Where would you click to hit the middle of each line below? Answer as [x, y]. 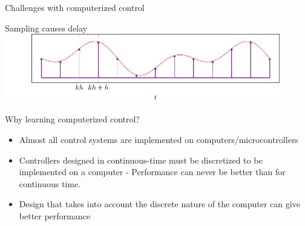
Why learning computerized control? [72, 119]
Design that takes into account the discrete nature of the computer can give [159, 204]
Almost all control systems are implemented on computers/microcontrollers [159, 139]
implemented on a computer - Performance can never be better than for [152, 172]
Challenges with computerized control [75, 7]
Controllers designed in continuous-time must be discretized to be [141, 160]
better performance [54, 215]
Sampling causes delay [46, 28]
